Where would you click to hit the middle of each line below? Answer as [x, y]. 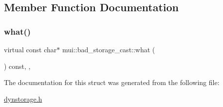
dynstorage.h [23, 98]
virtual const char [30, 49]
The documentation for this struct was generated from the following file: [112, 82]
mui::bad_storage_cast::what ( [109, 49]
